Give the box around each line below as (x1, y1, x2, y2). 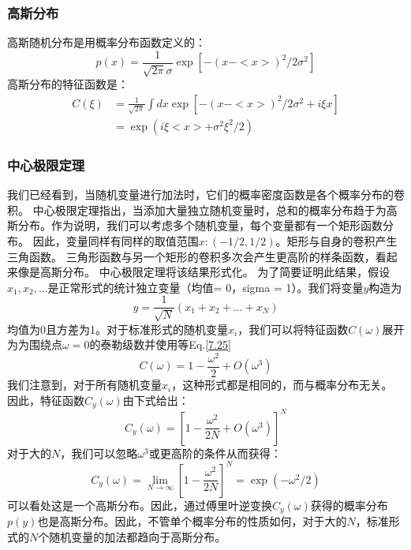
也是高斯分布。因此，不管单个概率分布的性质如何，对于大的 (37, 513, 347, 529)
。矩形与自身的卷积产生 (275, 232, 398, 249)
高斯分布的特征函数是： (7, 76, 129, 92)
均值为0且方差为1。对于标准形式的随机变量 (7, 320, 228, 337)
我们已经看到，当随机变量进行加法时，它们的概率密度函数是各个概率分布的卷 (7, 186, 405, 203)
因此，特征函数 (7, 391, 84, 408)
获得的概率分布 (310, 496, 388, 513)
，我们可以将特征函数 (237, 320, 349, 337)
